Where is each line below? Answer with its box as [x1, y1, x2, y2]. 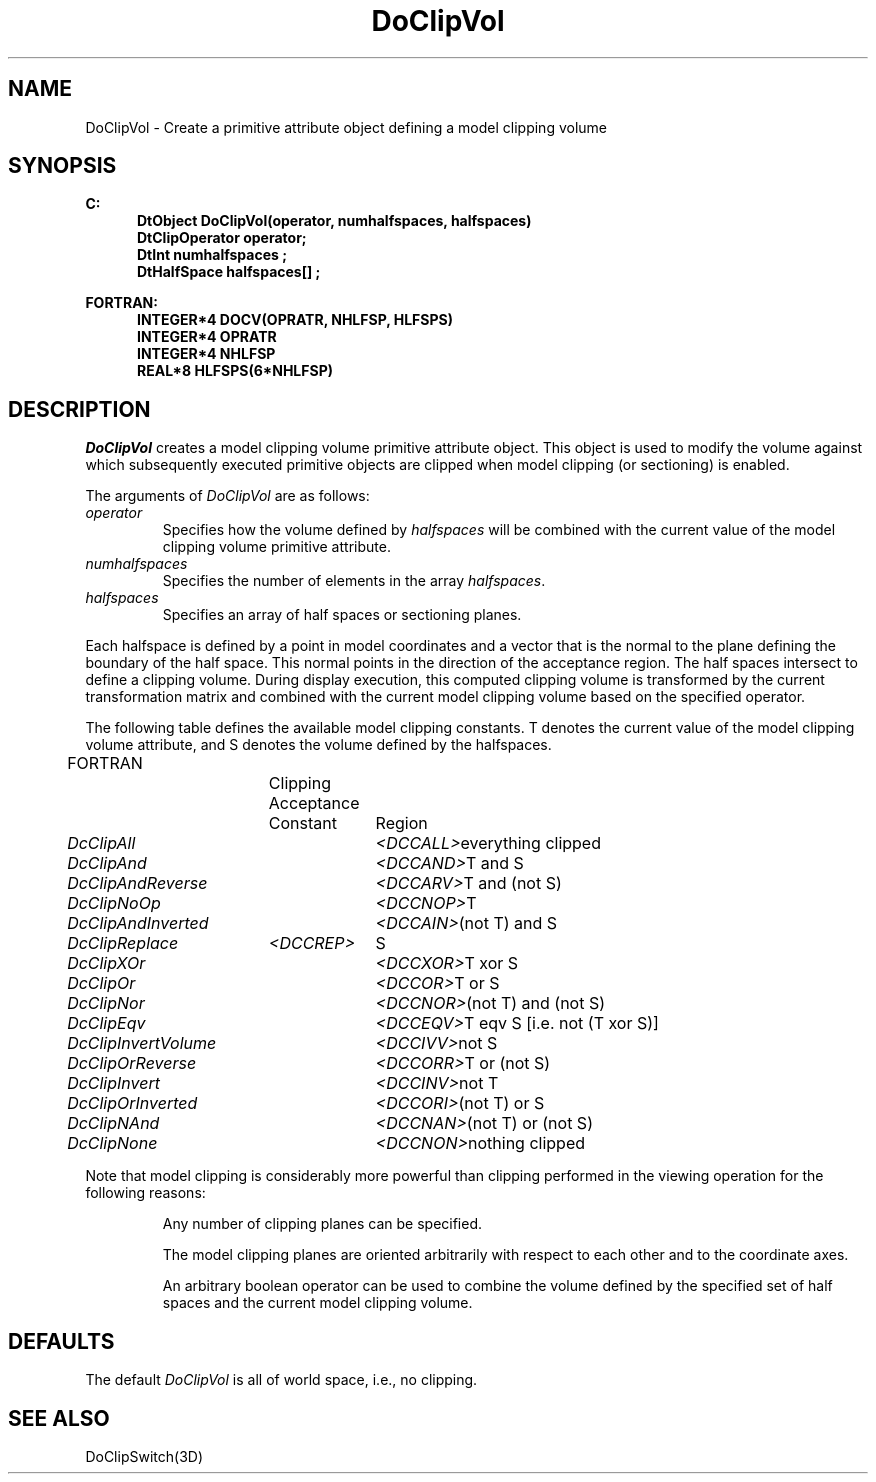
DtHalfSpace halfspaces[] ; [137, 263, 321, 281]
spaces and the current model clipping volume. [162, 1294, 473, 1312]
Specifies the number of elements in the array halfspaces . [162, 572, 546, 590]
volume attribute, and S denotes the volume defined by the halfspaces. [85, 736, 552, 754]
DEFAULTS [8, 1328, 115, 1354]
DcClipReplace [67, 933, 179, 954]
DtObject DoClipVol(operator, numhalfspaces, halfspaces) [137, 212, 532, 230]
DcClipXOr [67, 953, 146, 974]
